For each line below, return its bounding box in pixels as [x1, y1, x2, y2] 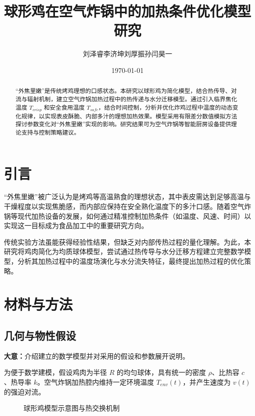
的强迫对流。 [4, 386, 45, 396]
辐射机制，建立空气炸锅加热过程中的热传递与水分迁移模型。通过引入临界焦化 [27, 94, 237, 103]
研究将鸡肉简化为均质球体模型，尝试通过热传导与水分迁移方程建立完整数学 [4, 246, 244, 256]
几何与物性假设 [4, 327, 76, 343]
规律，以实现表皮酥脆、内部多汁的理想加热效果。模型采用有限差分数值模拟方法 [21, 112, 237, 120]
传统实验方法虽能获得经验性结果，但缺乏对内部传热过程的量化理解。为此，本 [4, 236, 251, 247]
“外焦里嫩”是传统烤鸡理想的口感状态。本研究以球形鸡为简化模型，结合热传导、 [15, 87, 231, 95]
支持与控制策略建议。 [21, 128, 80, 136]
